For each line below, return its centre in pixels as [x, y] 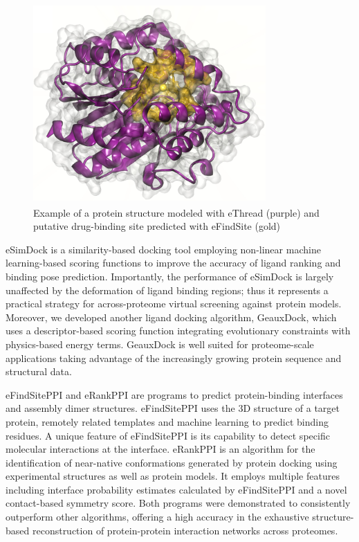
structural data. [39, 371]
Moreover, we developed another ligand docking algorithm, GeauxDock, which [171, 317]
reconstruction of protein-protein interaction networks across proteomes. [185, 530]
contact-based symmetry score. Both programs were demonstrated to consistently [178, 503]
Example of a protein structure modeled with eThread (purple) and [176, 212]
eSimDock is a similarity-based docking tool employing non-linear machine [163, 249]
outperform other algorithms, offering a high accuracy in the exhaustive [157, 517]
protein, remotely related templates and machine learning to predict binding [167, 421]
